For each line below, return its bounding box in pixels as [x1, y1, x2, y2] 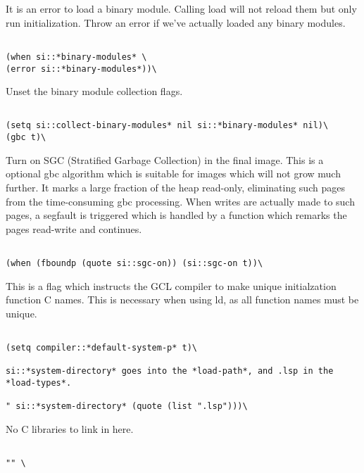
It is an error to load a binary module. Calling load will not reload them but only [6, 1, 357, 15]
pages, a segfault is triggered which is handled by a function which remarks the [6, 208, 347, 222]
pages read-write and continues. [6, 221, 142, 236]
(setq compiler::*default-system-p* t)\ [6, 343, 198, 353]
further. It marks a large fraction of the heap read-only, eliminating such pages [6, 179, 345, 194]
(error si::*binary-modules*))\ [6, 63, 157, 74]
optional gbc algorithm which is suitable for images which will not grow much [6, 166, 341, 181]
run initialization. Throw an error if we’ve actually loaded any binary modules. [6, 15, 346, 30]
